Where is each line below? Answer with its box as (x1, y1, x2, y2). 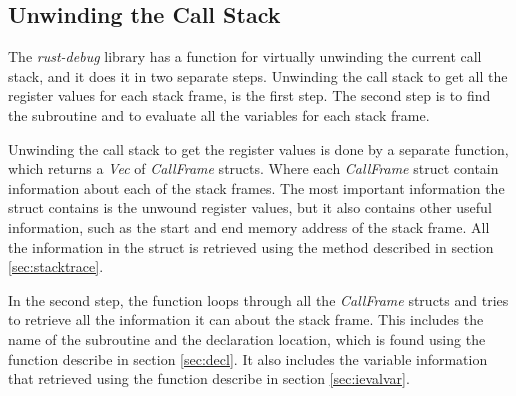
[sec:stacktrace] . (8, 256, 104, 277)
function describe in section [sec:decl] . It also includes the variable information (8, 348, 488, 369)
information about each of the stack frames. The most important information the (8, 177, 505, 198)
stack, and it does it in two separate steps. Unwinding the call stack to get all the (8, 65, 508, 86)
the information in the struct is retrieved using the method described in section (8, 236, 494, 257)
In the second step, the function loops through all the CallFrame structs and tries (8, 289, 509, 310)
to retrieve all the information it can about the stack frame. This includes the (8, 309, 484, 330)
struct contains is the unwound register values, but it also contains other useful (8, 197, 492, 218)
